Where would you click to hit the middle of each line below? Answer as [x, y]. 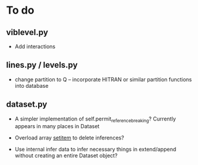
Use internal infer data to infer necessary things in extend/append [95, 150]
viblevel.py [27, 32]
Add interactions [35, 46]
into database [32, 85]
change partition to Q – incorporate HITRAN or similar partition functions [103, 79]
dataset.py [27, 104]
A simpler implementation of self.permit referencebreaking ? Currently [95, 119]
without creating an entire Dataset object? [66, 156]
